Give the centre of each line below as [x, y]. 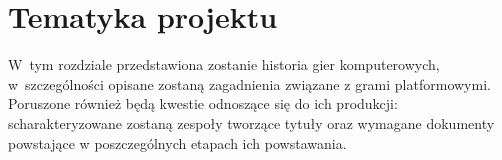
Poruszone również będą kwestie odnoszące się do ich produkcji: [203, 103]
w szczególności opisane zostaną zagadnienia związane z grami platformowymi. [249, 83]
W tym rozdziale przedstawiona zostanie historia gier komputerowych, [224, 64]
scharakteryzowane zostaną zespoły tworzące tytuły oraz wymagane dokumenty [251, 122]
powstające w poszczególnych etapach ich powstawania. [177, 142]
